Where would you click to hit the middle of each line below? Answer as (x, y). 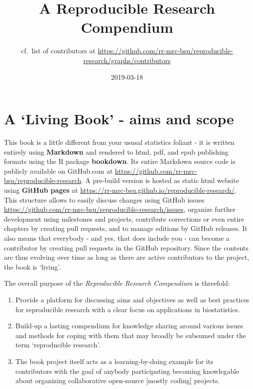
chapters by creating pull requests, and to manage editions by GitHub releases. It (126, 228)
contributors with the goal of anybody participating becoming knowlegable (127, 371)
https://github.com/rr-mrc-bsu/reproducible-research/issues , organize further (120, 209)
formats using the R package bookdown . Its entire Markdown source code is (120, 161)
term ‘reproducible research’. (58, 345)
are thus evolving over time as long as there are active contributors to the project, (127, 257)
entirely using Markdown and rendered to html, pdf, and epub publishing (116, 151)
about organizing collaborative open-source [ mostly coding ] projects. (117, 380)
